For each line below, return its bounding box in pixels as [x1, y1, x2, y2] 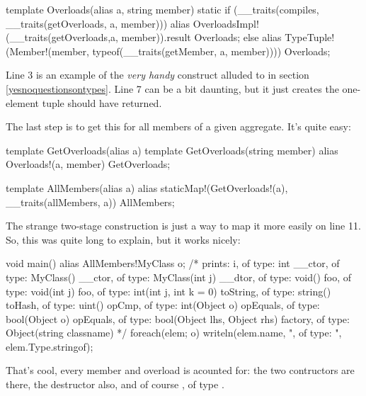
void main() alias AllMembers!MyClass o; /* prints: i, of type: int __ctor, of [6, 256, 340, 271]
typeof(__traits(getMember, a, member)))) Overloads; [92, 43, 331, 58]
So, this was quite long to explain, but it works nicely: [6, 232, 241, 247]
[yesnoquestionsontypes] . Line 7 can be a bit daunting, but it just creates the [6, 81, 339, 96]
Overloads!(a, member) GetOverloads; [6, 157, 171, 171]
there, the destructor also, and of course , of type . [6, 377, 224, 392]
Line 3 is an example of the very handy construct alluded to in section [6, 67, 309, 82]
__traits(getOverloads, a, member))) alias [6, 16, 190, 30]
